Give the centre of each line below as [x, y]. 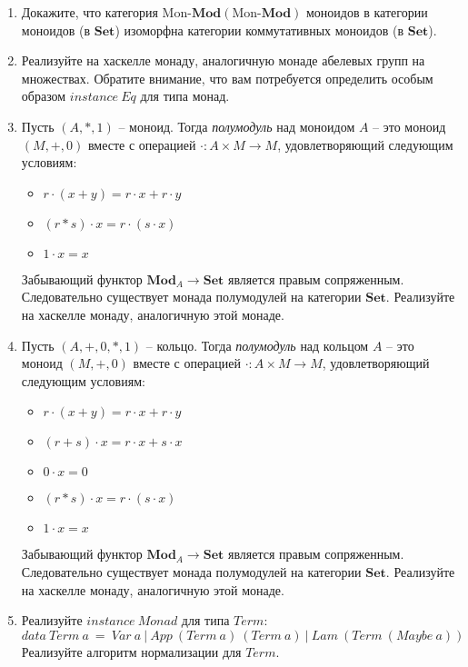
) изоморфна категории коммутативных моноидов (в [259, 30]
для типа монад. [185, 96]
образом [44, 96]
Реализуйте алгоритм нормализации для [131, 651]
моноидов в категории [367, 12]
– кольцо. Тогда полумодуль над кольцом [257, 345]
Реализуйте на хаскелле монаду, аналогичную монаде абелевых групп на [223, 60]
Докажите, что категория [90, 12]
